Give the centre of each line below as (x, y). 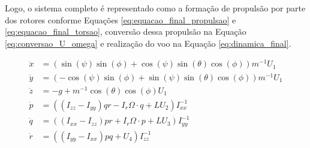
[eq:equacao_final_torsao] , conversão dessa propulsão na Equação (126, 31)
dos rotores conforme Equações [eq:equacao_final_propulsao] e (121, 19)
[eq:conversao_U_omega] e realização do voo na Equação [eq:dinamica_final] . (148, 43)
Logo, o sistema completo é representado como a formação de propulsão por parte (155, 8)
